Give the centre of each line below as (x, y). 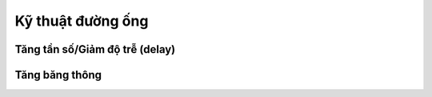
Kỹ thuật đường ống (82, 21)
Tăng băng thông (58, 75)
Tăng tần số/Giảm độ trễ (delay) (95, 49)
